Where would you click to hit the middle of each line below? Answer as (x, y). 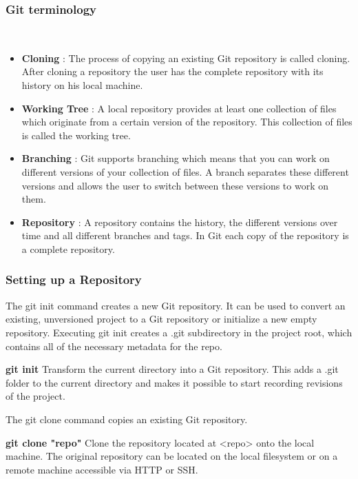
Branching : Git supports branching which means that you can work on (176, 158)
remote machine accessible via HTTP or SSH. (102, 469)
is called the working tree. (76, 135)
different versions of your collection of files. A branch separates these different (185, 171)
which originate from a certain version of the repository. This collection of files (187, 122)
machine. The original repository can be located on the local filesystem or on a (172, 456)
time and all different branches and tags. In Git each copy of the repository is (185, 235)
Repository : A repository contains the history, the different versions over (180, 222)
